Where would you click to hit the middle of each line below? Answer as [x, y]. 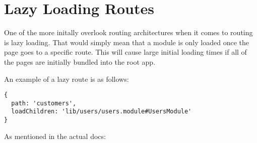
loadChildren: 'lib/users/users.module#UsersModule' [102, 112]
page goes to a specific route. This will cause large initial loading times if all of [125, 52]
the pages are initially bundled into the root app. [80, 61]
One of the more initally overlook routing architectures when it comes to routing [128, 32]
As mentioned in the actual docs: [55, 136]
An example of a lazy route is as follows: [67, 79]
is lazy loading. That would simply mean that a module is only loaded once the [126, 42]
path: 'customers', [44, 103]
